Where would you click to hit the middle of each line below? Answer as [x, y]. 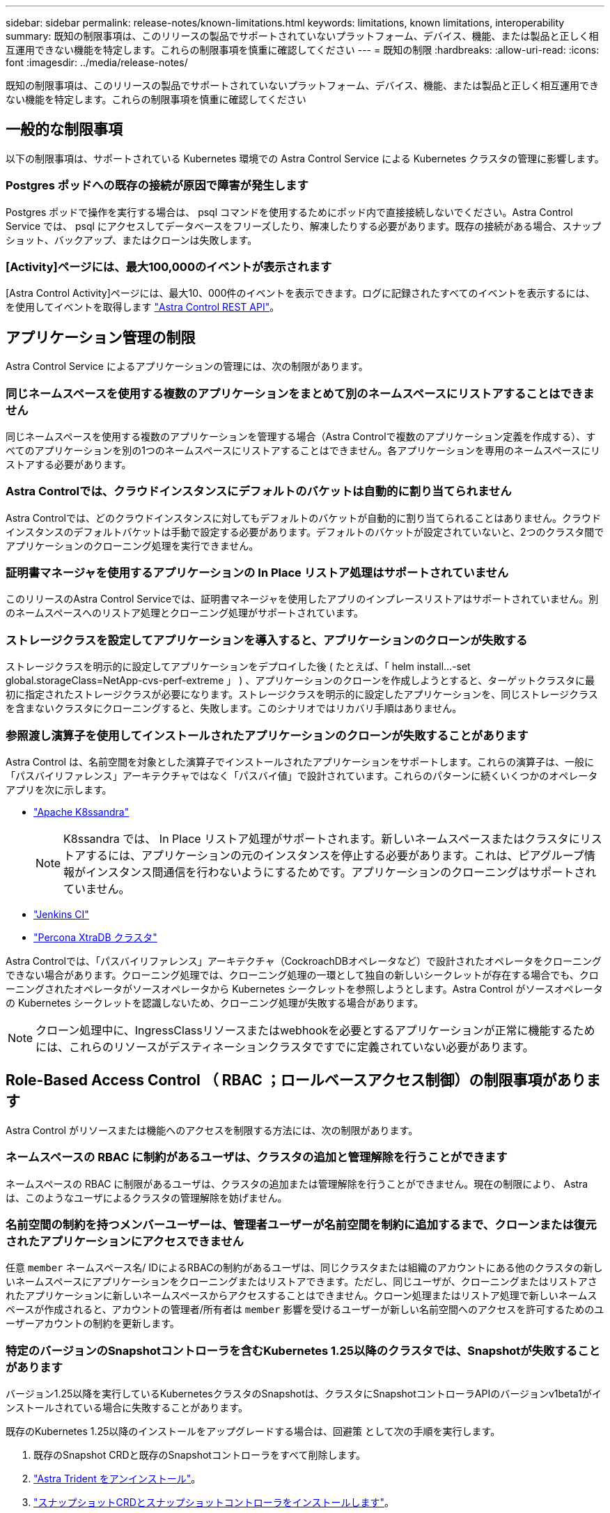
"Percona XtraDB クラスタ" [95, 937]
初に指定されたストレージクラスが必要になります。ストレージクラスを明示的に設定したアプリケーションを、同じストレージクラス [302, 695]
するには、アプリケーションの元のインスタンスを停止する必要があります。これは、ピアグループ [335, 855]
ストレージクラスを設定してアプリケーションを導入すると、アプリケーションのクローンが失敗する [267, 640]
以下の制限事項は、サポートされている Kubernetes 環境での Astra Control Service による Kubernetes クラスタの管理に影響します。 [305, 158]
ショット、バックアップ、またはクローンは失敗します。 [132, 240]
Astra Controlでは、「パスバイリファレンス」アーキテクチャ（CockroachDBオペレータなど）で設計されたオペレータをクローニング [304, 961]
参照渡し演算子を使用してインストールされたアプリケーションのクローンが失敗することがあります [267, 735]
